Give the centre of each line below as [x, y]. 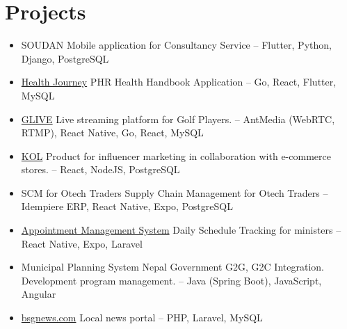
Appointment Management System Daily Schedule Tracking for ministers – [181, 230]
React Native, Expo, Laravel [82, 243]
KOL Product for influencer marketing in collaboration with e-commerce [176, 155]
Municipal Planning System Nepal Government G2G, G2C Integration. [172, 267]
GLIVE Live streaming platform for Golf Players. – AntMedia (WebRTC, [178, 119]
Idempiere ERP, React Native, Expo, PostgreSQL [127, 206]
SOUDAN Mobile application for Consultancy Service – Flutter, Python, [176, 45]
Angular [39, 294]
